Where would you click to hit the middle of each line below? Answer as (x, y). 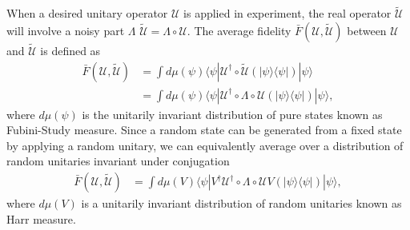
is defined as (70, 51)
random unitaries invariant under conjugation (118, 161)
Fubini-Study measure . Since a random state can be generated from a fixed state (204, 130)
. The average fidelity (239, 30)
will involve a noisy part (66, 30)
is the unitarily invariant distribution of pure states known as (232, 114)
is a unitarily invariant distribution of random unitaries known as (241, 203)
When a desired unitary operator (87, 13)
